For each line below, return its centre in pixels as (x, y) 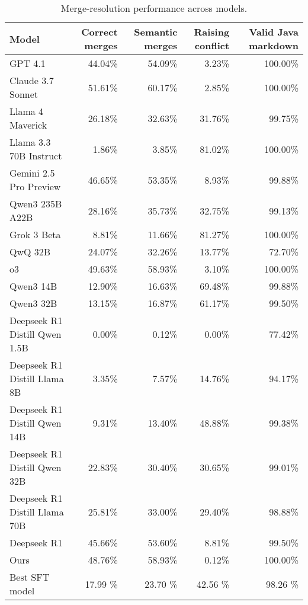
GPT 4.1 (28, 63)
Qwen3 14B (33, 286)
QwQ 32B (30, 252)
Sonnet (24, 94)
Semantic (156, 32)
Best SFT (30, 577)
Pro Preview (35, 186)
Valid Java (274, 32)
